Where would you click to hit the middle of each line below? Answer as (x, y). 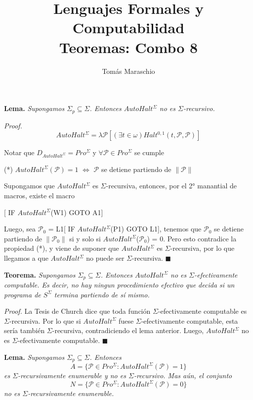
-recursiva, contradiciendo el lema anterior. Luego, (128, 330)
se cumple (149, 152)
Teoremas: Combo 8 (128, 47)
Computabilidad (128, 28)
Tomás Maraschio (128, 71)
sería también (24, 330)
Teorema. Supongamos (40, 274)
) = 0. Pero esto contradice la (192, 238)
